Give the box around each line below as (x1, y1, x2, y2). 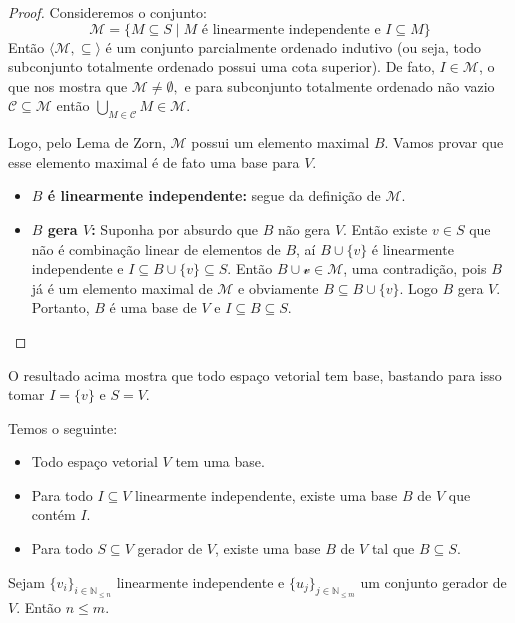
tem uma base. (175, 451, 265, 472)
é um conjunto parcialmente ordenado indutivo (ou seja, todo (105, 36, 482, 57)
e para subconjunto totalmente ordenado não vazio (184, 75, 495, 96)
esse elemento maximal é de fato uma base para (8, 151, 300, 172)
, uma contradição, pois (343, 258, 487, 279)
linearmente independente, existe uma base (135, 484, 398, 505)
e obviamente (238, 277, 319, 298)
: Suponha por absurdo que (91, 218, 259, 239)
